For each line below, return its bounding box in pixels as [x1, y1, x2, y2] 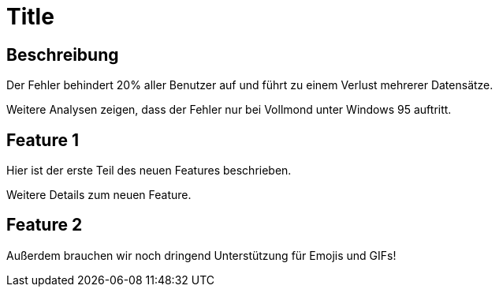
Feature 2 [6, 215, 83, 235]
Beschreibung [6, 44, 119, 65]
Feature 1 [6, 130, 79, 150]
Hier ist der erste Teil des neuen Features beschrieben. [6, 163, 292, 178]
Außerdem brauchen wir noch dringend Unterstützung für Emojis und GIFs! [6, 248, 397, 262]
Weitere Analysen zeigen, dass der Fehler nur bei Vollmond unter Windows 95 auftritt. [6, 103, 452, 117]
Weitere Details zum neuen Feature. [6, 188, 192, 202]
